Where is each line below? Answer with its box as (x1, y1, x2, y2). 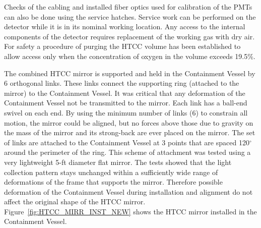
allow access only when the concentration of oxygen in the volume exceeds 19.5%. (4, 50, 255, 61)
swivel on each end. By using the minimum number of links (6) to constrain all (4, 107, 248, 118)
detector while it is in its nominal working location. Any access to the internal (4, 21, 245, 32)
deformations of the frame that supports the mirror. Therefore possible (4, 177, 223, 187)
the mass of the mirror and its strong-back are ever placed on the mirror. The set (4, 127, 255, 138)
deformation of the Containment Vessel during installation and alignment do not (4, 186, 253, 197)
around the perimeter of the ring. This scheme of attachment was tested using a (4, 147, 251, 157)
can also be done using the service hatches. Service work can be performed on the (4, 11, 256, 22)
